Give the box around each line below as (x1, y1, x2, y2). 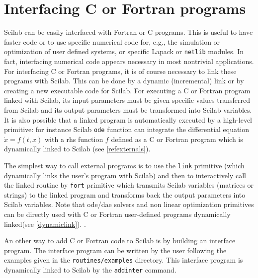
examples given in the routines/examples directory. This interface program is (4, 255, 243, 265)
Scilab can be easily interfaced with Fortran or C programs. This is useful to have (4, 27, 253, 37)
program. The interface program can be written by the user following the (4, 245, 227, 255)
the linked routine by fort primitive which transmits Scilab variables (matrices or (4, 180, 254, 190)
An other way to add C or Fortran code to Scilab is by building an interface (4, 235, 236, 246)
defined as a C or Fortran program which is (111, 134, 243, 144)
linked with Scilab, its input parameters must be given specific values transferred (4, 95, 250, 105)
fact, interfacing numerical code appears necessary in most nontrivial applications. (4, 56, 254, 66)
